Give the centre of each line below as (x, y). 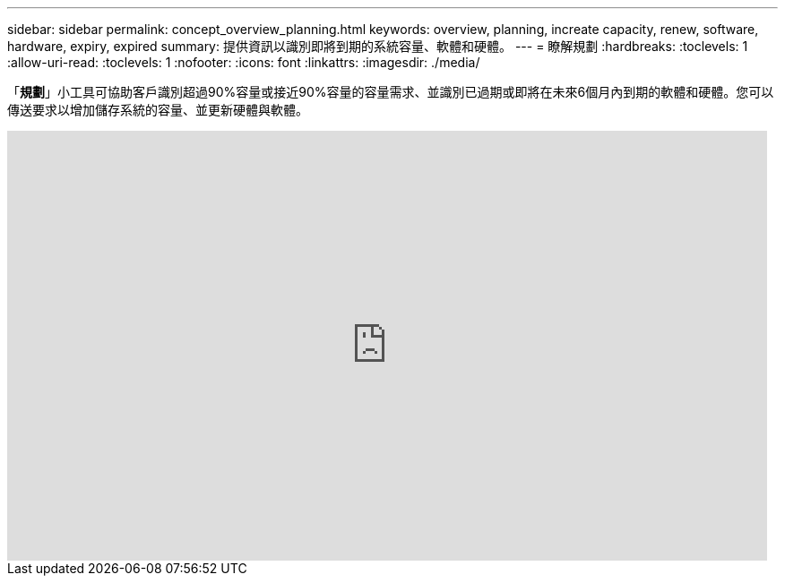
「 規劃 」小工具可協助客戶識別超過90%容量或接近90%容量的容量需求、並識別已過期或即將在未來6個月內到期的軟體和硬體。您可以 (391, 92)
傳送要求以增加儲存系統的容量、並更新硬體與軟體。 (158, 110)
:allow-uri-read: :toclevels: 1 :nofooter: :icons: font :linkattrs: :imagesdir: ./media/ (244, 62)
